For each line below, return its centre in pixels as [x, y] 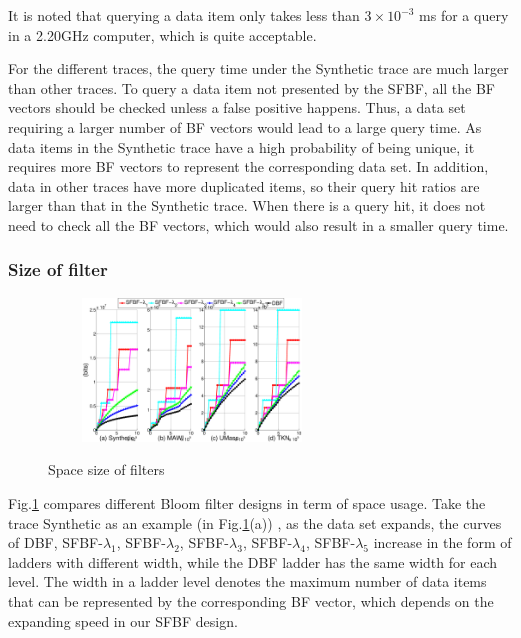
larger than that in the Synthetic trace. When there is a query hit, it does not [247, 205]
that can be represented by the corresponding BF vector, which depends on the [251, 600]
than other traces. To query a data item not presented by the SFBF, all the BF [251, 87]
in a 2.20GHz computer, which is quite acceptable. [162, 34]
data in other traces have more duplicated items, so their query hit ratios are [244, 185]
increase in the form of [442, 542]
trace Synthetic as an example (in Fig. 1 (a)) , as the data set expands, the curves [255, 522]
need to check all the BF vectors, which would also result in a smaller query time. [258, 224]
